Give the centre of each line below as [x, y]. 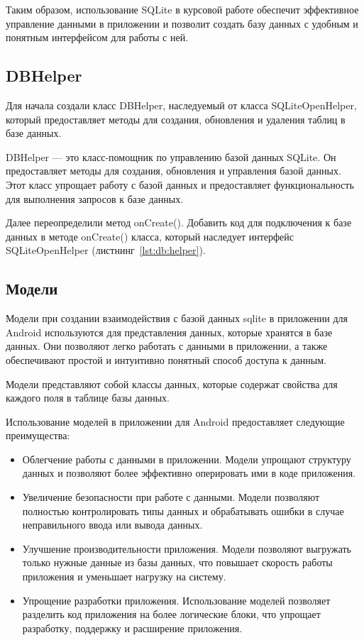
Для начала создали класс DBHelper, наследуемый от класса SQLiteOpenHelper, [181, 105]
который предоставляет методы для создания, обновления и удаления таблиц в [176, 119]
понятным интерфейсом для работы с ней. [97, 37]
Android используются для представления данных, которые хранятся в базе [169, 332]
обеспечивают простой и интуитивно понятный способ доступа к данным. [166, 359]
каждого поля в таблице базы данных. [88, 398]
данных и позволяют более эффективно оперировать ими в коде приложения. [189, 473]
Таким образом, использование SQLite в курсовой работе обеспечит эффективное [182, 9]
